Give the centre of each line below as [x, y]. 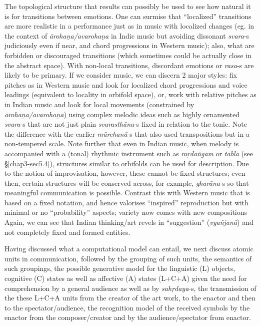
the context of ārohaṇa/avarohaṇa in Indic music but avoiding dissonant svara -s [127, 35]
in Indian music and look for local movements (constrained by [99, 104]
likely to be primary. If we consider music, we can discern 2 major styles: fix [121, 75]
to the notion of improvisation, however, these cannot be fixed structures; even [125, 173]
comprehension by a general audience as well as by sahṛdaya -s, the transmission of [130, 288]
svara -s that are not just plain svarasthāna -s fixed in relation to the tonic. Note [126, 124]
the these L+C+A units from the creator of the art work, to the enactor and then [130, 298]
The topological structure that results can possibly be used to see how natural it [128, 6]
